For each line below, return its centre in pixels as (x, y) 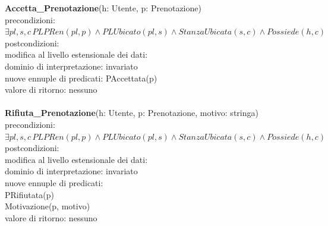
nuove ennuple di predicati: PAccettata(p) (81, 78)
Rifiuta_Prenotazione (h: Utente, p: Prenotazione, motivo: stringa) (132, 113)
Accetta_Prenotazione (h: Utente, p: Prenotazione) (103, 8)
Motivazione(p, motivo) (48, 206)
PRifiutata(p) (29, 194)
